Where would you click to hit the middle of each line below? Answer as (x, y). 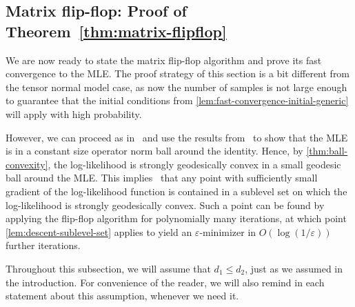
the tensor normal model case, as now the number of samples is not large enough (176, 87)
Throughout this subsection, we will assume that (108, 268)
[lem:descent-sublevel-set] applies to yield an (99, 231)
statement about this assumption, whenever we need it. (122, 296)
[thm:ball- (327, 151)
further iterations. (43, 245)
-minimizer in (228, 231)
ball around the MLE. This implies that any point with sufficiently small (162, 178)
